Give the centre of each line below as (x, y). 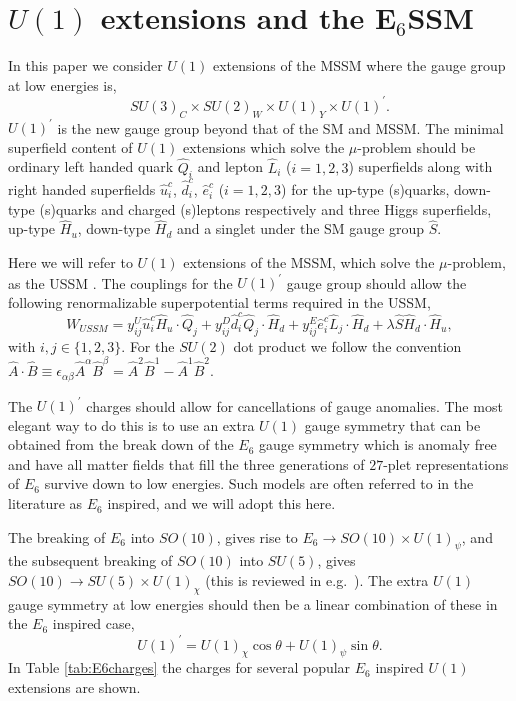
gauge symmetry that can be (392, 424)
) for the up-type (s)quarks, (365, 189)
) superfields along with (420, 166)
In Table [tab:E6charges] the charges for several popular (179, 667)
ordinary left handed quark (91, 166)
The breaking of (57, 536)
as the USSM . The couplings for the (120, 282)
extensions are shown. (74, 686)
